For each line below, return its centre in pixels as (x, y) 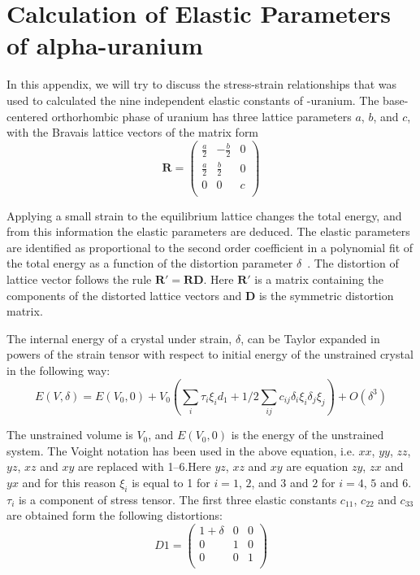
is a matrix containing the (319, 279)
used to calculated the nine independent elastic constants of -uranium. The (193, 100)
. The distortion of (353, 263)
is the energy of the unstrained (307, 435)
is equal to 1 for (171, 482)
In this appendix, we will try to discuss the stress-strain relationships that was (202, 84)
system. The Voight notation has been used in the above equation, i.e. (181, 450)
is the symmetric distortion (326, 295)
